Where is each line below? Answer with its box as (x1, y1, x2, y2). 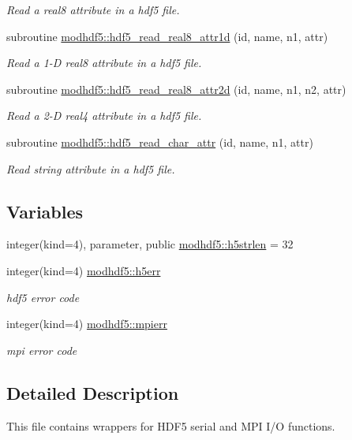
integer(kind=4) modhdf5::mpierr (6, 315, 167, 332)
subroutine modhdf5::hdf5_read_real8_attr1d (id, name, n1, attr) (6, 28, 328, 44)
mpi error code (6, 341, 77, 358)
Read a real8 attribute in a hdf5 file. (6, 2, 180, 17)
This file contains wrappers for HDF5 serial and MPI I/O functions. (6, 417, 335, 434)
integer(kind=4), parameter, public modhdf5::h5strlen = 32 (6, 236, 294, 252)
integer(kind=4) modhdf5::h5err (6, 262, 161, 278)
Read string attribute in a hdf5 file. (6, 160, 175, 177)
